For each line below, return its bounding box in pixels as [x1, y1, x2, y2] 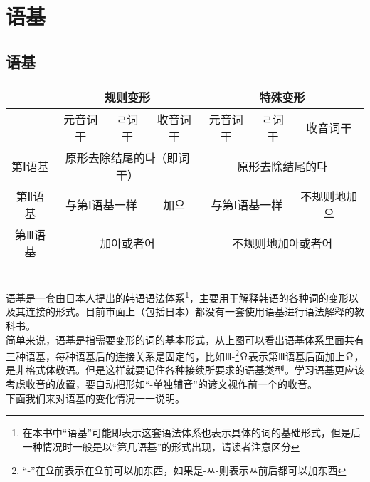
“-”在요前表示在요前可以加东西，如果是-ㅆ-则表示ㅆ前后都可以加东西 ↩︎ [22, 463, 347, 478]
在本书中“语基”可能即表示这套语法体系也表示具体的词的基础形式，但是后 [22, 425, 361, 440]
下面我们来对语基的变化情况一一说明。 [6, 390, 185, 405]
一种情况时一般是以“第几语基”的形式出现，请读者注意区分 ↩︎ [22, 439, 300, 454]
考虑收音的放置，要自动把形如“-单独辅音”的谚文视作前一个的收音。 [6, 377, 317, 392]
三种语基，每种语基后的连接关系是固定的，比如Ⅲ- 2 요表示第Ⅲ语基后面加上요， [6, 347, 364, 363]
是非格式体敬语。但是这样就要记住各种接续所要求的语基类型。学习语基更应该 [6, 362, 364, 377]
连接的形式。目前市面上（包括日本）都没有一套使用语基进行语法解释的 [25, 304, 354, 319]
